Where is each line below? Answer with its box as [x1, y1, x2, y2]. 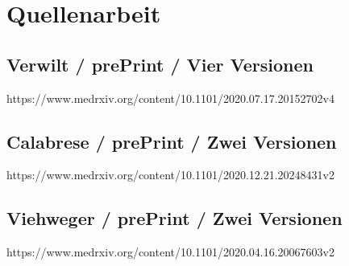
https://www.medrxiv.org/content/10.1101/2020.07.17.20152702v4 [6, 89, 334, 106]
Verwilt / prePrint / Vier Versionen [6, 51, 314, 76]
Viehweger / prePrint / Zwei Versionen [6, 206, 343, 231]
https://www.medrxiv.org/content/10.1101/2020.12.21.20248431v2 [6, 166, 334, 183]
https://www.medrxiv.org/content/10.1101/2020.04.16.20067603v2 [6, 243, 334, 260]
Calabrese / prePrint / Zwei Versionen [6, 129, 337, 153]
